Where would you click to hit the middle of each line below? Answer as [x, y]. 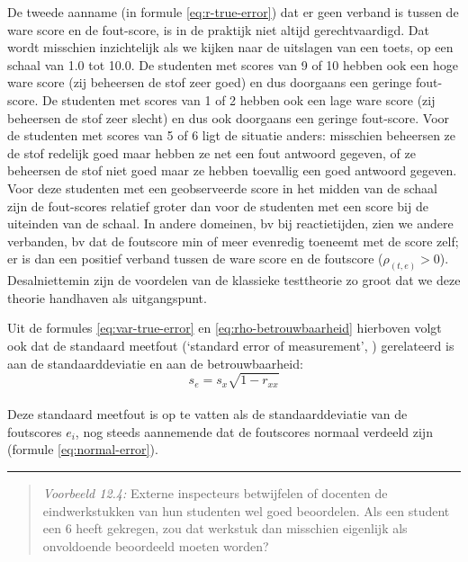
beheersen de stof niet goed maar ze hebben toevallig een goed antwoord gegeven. [232, 170]
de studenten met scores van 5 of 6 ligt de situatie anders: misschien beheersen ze [232, 135]
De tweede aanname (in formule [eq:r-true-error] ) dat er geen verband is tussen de [233, 12]
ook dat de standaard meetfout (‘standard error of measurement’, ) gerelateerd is [231, 345]
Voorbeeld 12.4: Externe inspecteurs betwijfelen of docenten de [215, 493]
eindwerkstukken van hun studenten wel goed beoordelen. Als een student [246, 510]
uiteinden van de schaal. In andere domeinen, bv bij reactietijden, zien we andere [230, 223]
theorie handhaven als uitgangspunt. [107, 297]
